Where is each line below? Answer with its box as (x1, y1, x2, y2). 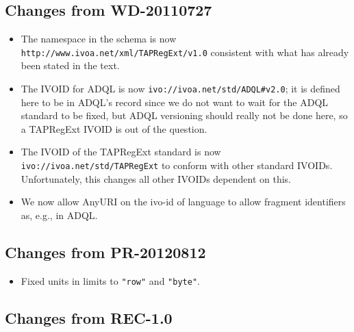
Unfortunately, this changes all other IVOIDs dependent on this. (21, 171, 291, 186)
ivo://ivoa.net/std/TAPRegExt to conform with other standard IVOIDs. (21, 158, 333, 173)
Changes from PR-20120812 (5, 241, 206, 262)
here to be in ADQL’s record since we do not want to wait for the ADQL (21, 94, 329, 109)
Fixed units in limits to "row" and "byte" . (21, 273, 200, 288)
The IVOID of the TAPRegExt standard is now (21, 144, 221, 159)
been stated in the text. (21, 58, 120, 73)
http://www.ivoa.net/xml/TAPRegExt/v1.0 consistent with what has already (21, 44, 349, 59)
